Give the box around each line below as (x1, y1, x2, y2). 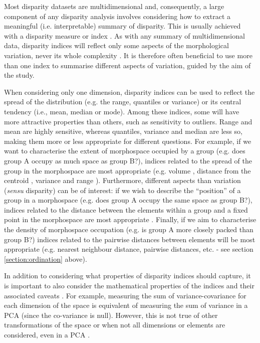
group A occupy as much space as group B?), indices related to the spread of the (4, 155, 252, 165)
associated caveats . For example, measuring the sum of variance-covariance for (4, 290, 246, 300)
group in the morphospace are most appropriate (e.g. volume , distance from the (4, 165, 251, 176)
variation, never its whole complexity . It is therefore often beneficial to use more (4, 50, 252, 60)
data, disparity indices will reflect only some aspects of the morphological (4, 40, 229, 51)
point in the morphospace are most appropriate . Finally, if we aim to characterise (4, 214, 256, 225)
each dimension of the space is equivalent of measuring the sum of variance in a (4, 300, 248, 310)
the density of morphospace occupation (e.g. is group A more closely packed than (4, 224, 253, 235)
